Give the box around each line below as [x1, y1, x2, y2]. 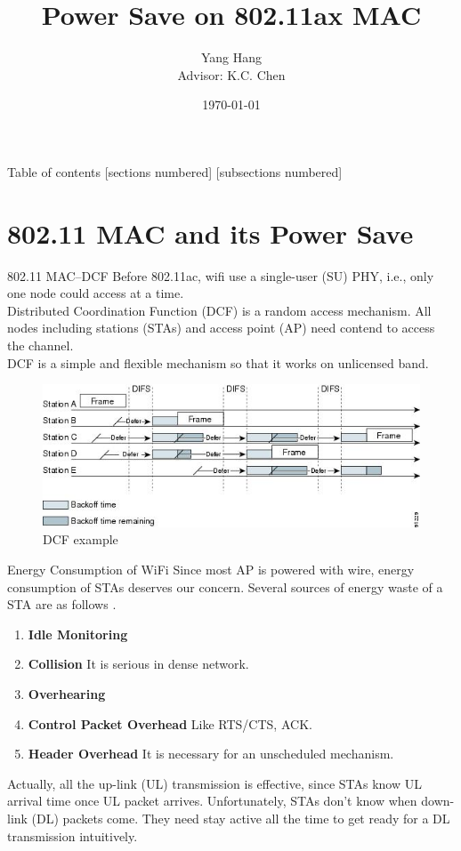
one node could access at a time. [7, 284, 184, 302]
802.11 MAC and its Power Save [7, 214, 414, 251]
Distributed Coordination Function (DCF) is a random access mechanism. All [7, 301, 432, 319]
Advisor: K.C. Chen [177, 65, 286, 84]
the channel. [7, 336, 74, 354]
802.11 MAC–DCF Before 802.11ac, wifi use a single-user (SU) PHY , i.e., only [7, 266, 434, 285]
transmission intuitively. [7, 826, 138, 845]
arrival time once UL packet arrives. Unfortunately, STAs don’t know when [7, 791, 417, 810]
